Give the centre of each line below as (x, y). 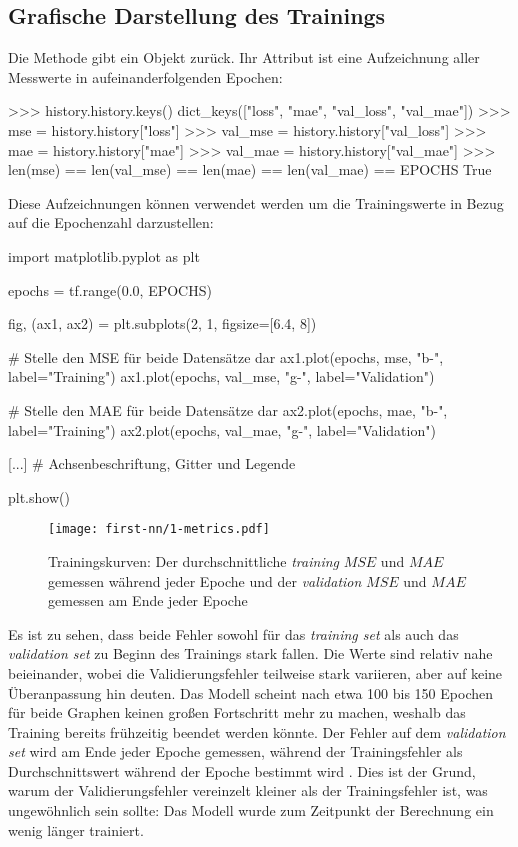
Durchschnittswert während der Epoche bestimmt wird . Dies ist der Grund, (242, 770)
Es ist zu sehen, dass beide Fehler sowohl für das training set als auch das (233, 633)
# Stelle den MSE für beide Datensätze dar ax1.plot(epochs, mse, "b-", (226, 356)
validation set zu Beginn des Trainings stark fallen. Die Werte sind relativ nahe (250, 653)
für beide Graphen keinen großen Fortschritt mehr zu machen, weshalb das (237, 712)
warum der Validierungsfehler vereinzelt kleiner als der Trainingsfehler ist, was (248, 790)
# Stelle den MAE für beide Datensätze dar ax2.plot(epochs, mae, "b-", (228, 409)
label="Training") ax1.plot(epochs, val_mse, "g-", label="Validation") (221, 376)
